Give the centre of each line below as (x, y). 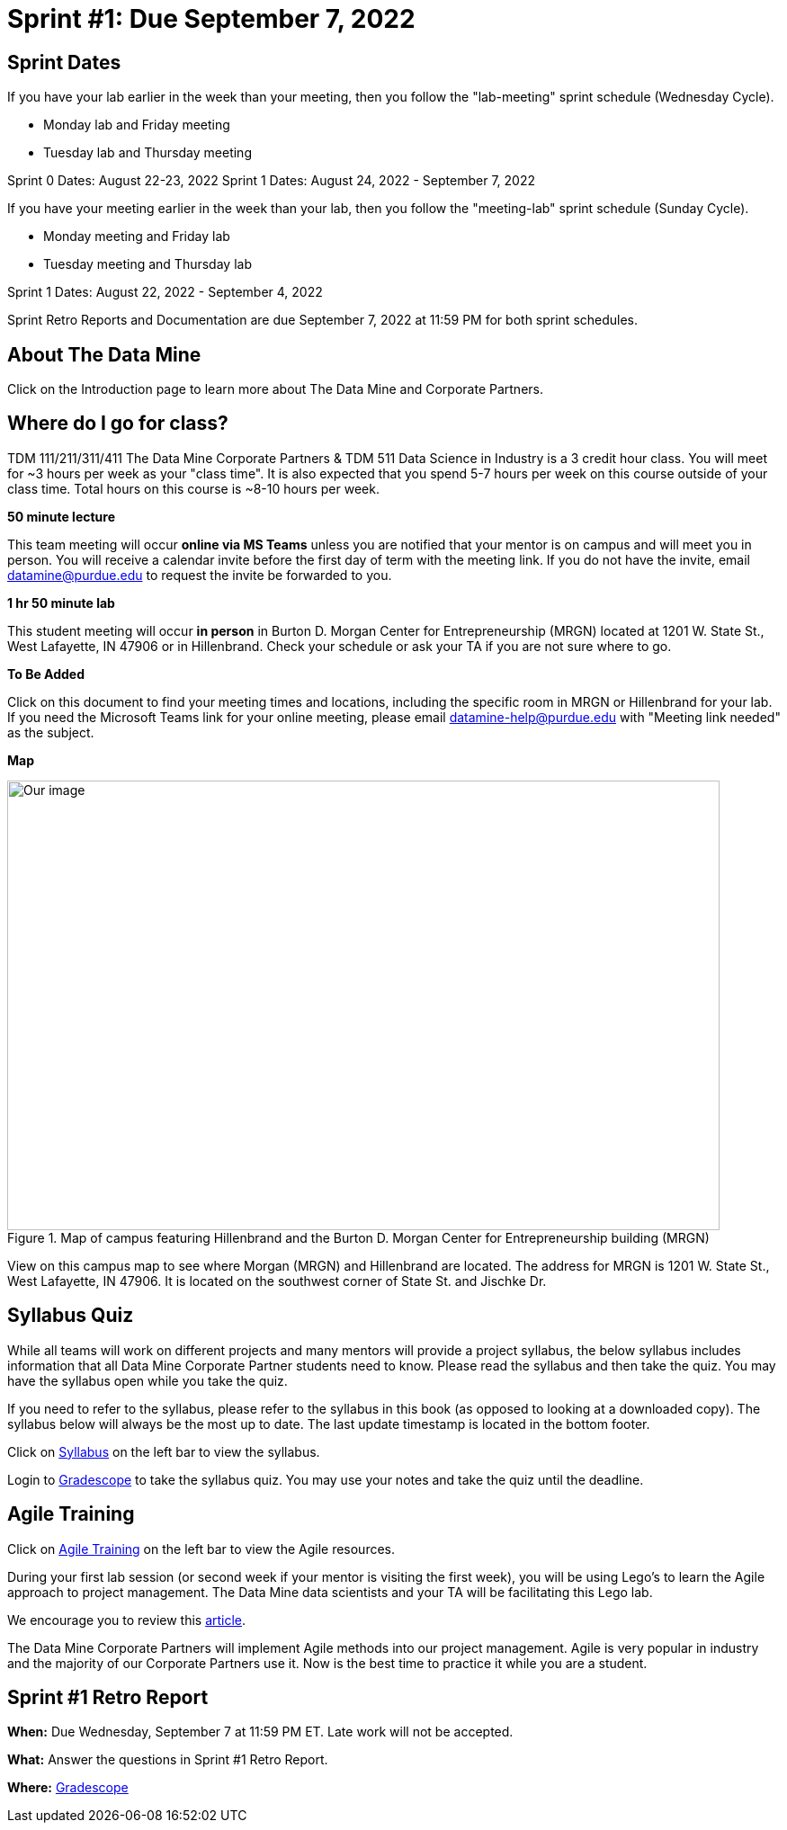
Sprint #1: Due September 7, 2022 (211, 19)
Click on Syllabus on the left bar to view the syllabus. (164, 1451)
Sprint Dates (64, 62)
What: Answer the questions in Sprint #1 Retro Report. (168, 1760)
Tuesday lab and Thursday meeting (148, 153)
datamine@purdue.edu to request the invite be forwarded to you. (200, 575)
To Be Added (46, 674)
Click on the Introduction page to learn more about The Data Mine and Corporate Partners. (275, 389)
